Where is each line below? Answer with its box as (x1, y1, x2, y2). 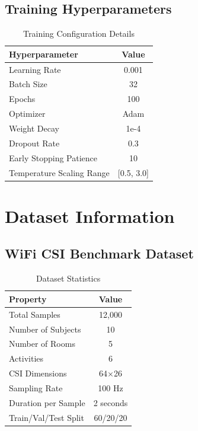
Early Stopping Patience (9, 151, 98, 164)
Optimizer (9, 107, 46, 120)
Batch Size (9, 78, 47, 90)
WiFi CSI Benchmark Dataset (5, 244, 194, 263)
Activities (9, 352, 44, 365)
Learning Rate (9, 63, 61, 75)
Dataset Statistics (36, 272, 101, 285)
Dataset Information (5, 203, 175, 228)
